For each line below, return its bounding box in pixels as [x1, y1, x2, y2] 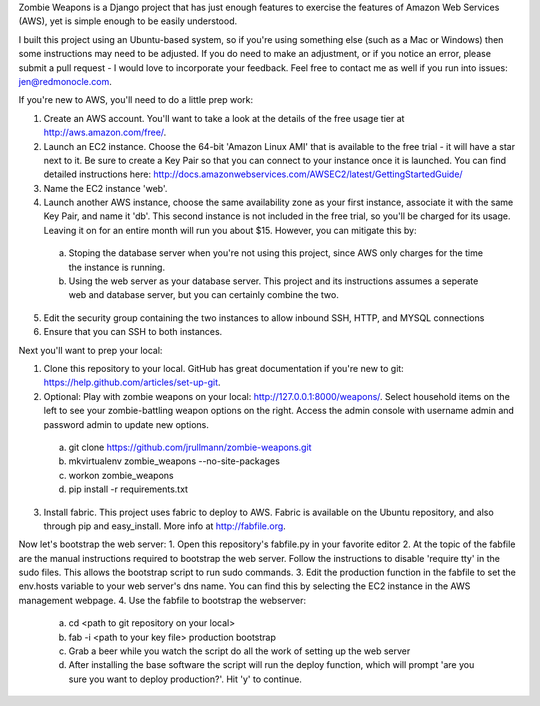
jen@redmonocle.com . [18, 75, 112, 87]
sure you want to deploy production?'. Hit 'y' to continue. [68, 673, 302, 685]
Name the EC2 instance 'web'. [43, 182, 168, 194]
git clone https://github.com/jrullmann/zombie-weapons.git [68, 441, 312, 453]
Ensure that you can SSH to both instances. [43, 326, 223, 338]
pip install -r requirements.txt [68, 483, 189, 495]
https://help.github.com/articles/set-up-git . [43, 376, 221, 389]
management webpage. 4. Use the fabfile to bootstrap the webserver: [18, 594, 307, 606]
